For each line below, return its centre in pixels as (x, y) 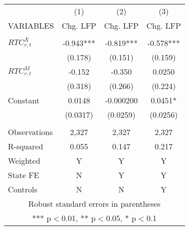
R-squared (26, 146)
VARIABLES (31, 25)
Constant (24, 100)
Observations (30, 132)
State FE (24, 175)
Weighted (24, 161)
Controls (23, 189)
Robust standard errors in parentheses (94, 204)
